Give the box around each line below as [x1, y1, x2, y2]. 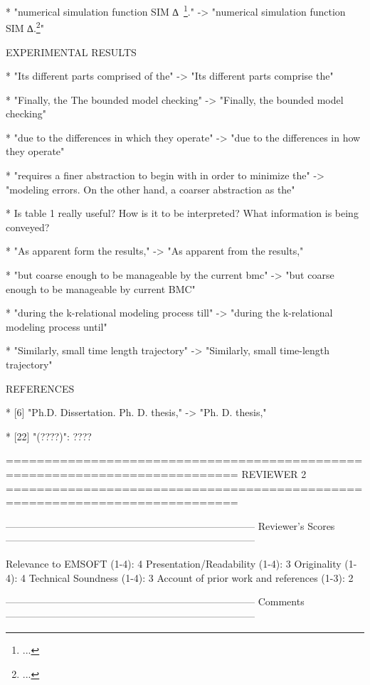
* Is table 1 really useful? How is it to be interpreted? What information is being [6, 206, 359, 221]
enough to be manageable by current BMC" [6, 281, 196, 296]
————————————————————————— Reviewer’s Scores [6, 518, 335, 533]
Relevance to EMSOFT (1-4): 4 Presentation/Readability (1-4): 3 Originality [6, 556, 342, 570]
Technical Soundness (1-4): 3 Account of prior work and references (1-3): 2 [28, 570, 354, 585]
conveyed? [6, 219, 50, 234]
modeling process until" [6, 319, 107, 334]
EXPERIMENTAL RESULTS [6, 44, 137, 59]
